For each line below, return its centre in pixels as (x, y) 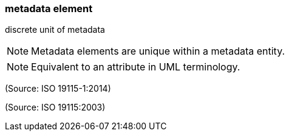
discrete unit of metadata (55, 30)
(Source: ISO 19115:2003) (55, 107)
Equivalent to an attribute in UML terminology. (136, 67)
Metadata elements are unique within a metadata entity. (158, 51)
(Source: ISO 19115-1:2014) (58, 89)
